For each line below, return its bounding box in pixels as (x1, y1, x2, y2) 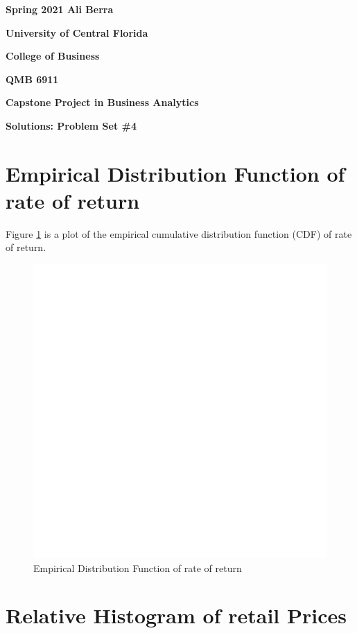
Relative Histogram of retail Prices (6, 601, 347, 630)
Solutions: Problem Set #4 (6, 118, 137, 132)
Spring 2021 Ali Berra (6, 2, 114, 16)
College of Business (6, 49, 100, 63)
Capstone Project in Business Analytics (6, 95, 199, 110)
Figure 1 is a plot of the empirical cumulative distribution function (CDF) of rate (6, 226, 352, 241)
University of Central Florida (6, 25, 148, 40)
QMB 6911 (6, 71, 59, 86)
